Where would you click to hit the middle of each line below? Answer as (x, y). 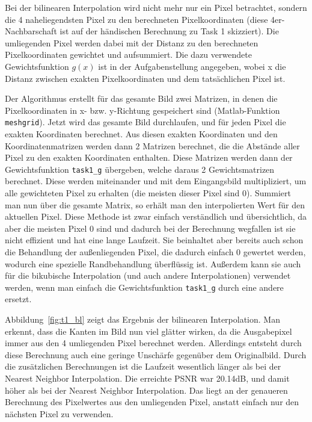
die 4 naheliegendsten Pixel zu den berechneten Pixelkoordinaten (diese (136, 19)
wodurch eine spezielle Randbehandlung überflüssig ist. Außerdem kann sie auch (153, 263)
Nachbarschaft (31, 31)
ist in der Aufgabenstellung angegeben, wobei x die (192, 66)
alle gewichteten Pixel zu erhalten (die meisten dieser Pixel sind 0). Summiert (148, 193)
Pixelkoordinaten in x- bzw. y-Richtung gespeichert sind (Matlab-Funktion (142, 110)
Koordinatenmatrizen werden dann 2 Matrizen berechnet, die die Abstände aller (152, 145)
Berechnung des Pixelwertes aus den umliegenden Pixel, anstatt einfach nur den (152, 402)
